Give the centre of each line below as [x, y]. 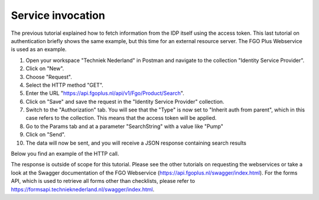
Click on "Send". [46, 135]
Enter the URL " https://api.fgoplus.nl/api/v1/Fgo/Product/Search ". [105, 93]
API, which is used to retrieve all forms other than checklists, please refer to [103, 181]
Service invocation [58, 15]
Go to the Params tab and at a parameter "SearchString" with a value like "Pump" [125, 126]
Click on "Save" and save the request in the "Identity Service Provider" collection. [125, 101]
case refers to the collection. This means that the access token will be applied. [121, 118]
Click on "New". [45, 68]
